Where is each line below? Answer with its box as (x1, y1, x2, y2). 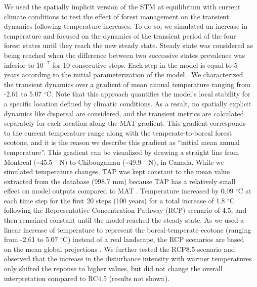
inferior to (4, 59, 35, 70)
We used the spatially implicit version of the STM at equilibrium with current (4, 1, 241, 11)
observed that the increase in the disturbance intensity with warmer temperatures (4, 253, 252, 264)
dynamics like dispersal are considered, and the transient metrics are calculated (4, 108, 244, 118)
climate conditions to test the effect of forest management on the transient (4, 11, 229, 21)
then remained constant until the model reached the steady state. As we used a (4, 215, 244, 225)
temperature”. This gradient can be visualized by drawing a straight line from (4, 146, 239, 157)
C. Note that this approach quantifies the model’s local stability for (46, 89, 251, 99)
